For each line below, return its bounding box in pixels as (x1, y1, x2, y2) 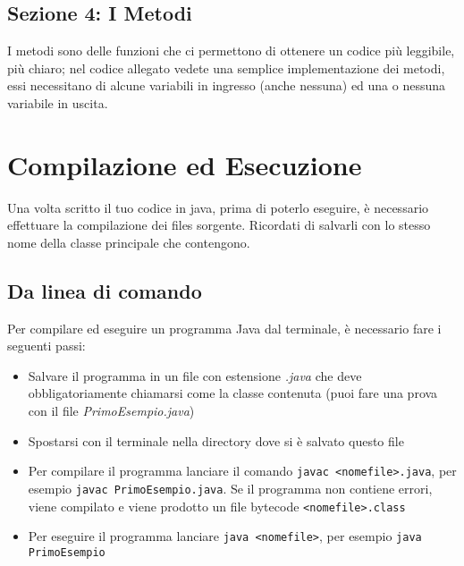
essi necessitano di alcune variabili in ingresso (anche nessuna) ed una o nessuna (7, 76, 446, 95)
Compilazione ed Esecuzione (7, 146, 362, 182)
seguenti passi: (7, 336, 86, 355)
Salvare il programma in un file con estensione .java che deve (28, 366, 362, 384)
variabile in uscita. (7, 93, 108, 112)
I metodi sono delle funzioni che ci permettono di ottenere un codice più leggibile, (7, 41, 455, 60)
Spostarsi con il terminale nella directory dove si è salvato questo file (28, 431, 404, 450)
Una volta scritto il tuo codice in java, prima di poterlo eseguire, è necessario (7, 198, 429, 216)
